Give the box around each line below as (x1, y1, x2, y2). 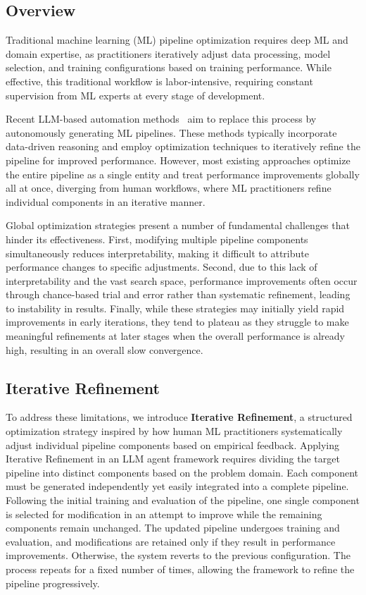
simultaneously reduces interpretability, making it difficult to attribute (6, 245, 309, 260)
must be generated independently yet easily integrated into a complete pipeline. (6, 479, 349, 493)
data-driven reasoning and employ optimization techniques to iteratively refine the (6, 139, 360, 154)
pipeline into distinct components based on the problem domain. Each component (6, 465, 358, 479)
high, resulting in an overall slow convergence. (6, 342, 203, 357)
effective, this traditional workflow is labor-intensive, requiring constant (6, 73, 313, 88)
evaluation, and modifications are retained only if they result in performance (6, 534, 336, 548)
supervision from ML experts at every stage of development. (6, 87, 265, 102)
